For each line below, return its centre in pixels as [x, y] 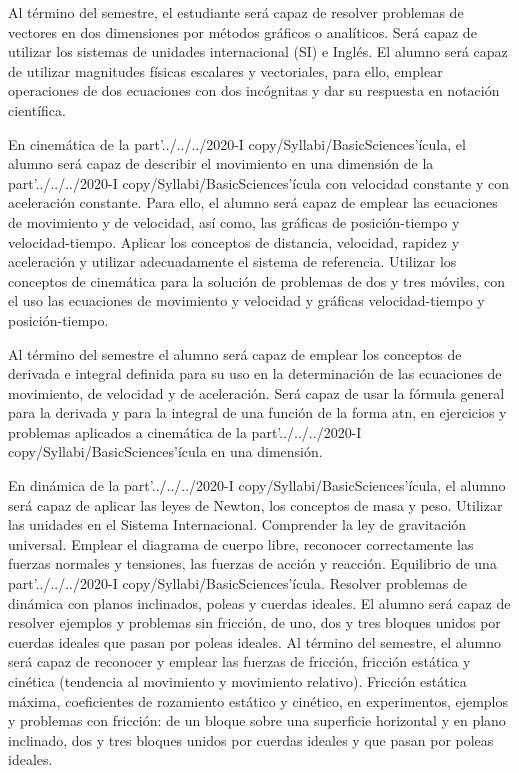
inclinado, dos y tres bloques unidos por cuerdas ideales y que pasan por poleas [251, 739]
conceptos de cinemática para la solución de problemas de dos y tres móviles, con [257, 280]
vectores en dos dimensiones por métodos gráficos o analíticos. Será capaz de [242, 31]
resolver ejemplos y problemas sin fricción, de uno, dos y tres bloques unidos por [254, 622]
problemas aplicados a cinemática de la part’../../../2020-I [185, 431]
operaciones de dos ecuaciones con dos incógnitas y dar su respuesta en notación [254, 90]
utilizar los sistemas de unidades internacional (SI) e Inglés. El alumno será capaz [258, 51]
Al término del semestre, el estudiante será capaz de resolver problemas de [236, 12]
